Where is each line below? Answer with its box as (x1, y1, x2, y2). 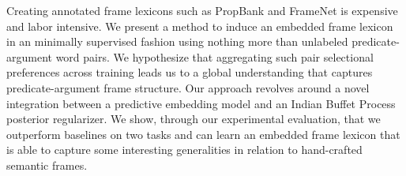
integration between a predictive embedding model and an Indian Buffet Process (6, 95, 396, 111)
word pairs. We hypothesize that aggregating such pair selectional (55, 48, 374, 65)
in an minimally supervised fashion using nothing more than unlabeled (6, 33, 348, 50)
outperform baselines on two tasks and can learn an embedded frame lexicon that (6, 125, 400, 142)
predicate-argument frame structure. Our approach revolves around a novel (6, 79, 370, 95)
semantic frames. (6, 156, 88, 173)
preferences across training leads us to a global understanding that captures (6, 64, 373, 81)
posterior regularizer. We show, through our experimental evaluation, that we (6, 110, 381, 127)
